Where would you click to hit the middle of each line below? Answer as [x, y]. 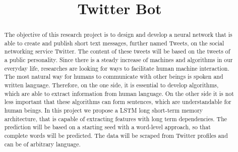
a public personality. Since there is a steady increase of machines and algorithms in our [118, 60]
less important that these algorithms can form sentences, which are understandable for [118, 102]
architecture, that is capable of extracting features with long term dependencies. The [116, 118]
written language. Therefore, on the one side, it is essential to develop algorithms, [111, 85]
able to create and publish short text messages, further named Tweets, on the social [114, 43]
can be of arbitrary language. [42, 144]
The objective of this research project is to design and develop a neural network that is [118, 35]
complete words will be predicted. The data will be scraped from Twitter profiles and [116, 136]
